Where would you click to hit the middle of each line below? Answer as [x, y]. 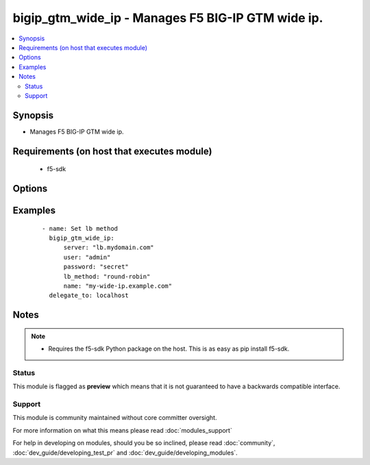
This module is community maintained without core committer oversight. [115, 418]
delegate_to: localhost [89, 296]
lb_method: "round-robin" [107, 276]
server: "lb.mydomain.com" [109, 248]
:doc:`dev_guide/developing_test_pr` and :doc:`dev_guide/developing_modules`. [125, 453]
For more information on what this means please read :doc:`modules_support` [122, 430]
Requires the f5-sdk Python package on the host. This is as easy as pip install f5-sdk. [169, 349]
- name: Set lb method [80, 228]
